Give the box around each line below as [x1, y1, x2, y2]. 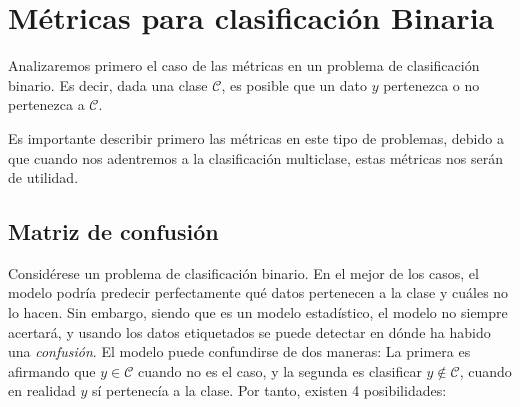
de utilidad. [8, 167, 79, 188]
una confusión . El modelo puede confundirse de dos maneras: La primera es [8, 341, 471, 362]
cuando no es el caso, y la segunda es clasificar [138, 360, 422, 381]
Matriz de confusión [8, 216, 219, 247]
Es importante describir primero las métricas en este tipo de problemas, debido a [8, 127, 504, 148]
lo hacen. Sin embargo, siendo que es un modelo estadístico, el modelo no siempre [8, 302, 508, 323]
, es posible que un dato [221, 74, 367, 95]
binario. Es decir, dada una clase [8, 74, 208, 95]
